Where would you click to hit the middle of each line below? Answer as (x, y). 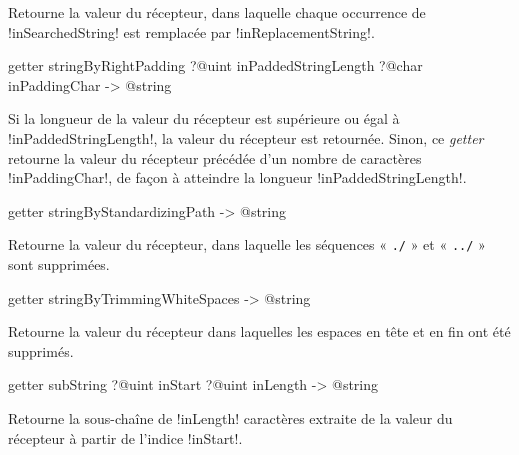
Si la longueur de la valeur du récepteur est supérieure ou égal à (204, 118)
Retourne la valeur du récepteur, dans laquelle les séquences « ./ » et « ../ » (247, 244)
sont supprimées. (59, 264)
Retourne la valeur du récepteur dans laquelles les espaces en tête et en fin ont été (259, 331)
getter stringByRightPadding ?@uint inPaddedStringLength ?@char (215, 65)
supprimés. (41, 350)
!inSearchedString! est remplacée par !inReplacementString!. (191, 31)
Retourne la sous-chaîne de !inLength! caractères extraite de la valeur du (230, 417)
